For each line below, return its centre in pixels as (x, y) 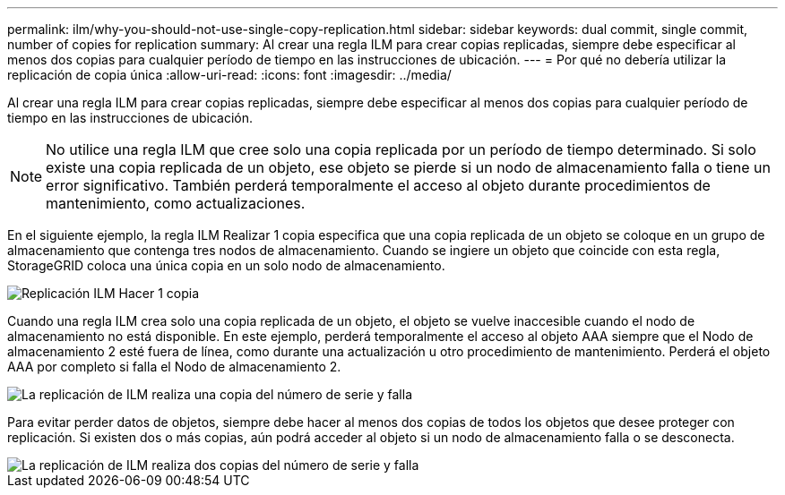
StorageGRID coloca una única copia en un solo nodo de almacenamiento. (226, 265)
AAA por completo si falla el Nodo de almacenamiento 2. (174, 367)
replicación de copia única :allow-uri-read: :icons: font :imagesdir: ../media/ (229, 75)
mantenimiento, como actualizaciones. (176, 203)
